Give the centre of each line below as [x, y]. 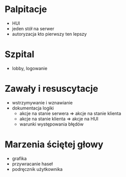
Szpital [20, 54]
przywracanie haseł [32, 164]
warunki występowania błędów [51, 124]
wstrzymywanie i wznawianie [42, 102]
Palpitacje [26, 9]
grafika [19, 158]
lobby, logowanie [30, 68]
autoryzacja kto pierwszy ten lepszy [49, 34]
